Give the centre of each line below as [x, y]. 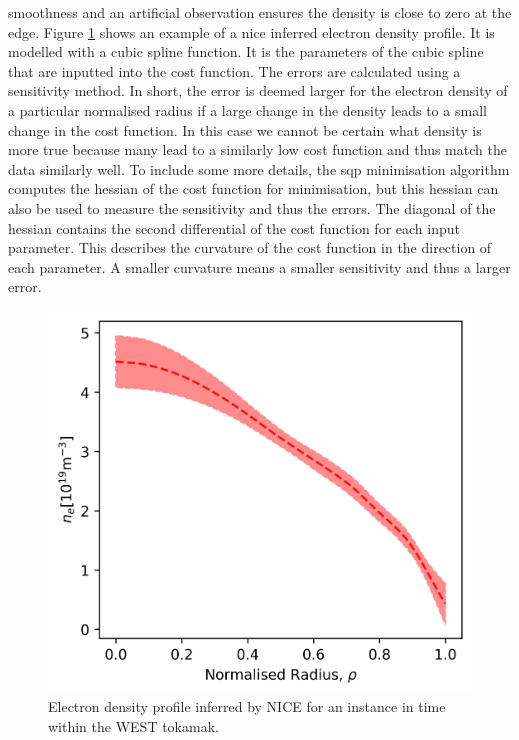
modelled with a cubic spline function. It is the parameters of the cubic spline [246, 51]
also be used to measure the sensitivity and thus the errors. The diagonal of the [252, 207]
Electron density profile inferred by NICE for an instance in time [247, 706]
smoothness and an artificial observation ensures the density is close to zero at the [260, 12]
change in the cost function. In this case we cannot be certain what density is [245, 129]
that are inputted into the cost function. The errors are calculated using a [234, 70]
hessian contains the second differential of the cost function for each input [234, 227]
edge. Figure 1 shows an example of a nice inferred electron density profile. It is [251, 31]
